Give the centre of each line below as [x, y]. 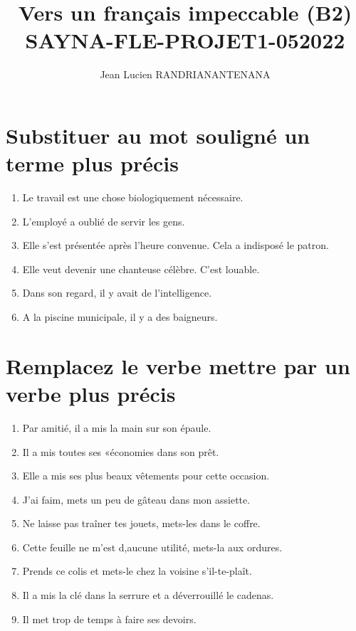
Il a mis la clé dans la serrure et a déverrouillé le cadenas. [148, 595]
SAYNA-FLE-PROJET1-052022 [185, 40]
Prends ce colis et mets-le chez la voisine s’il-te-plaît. [137, 571]
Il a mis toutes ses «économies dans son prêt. [121, 451]
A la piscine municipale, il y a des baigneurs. [120, 317]
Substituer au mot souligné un [158, 135]
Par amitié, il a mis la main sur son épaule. [117, 427]
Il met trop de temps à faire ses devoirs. [109, 619]
